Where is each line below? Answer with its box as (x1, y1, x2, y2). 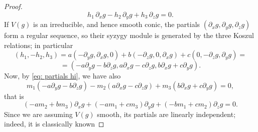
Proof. (4, 1, 23, 11)
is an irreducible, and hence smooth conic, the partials (33, 19, 200, 29)
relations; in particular (4, 39, 73, 50)
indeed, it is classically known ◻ (4, 118, 104, 129)
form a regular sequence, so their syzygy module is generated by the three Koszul (4, 30, 254, 40)
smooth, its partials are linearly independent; (97, 108, 236, 119)
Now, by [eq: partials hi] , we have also (4, 70, 121, 81)
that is (4, 90, 24, 101)
